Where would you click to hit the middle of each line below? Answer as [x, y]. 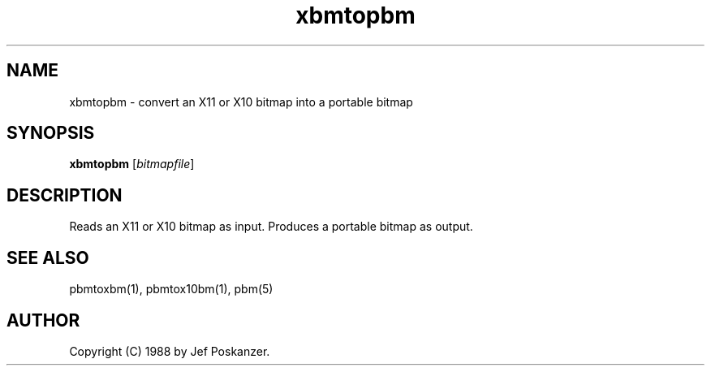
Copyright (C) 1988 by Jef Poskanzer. [170, 351]
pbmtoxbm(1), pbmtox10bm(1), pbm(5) [171, 289]
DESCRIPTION [65, 195]
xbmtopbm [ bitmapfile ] [132, 164]
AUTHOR [43, 320]
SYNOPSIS [51, 133]
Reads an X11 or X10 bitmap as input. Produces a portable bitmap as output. [271, 227]
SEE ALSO [48, 257]
